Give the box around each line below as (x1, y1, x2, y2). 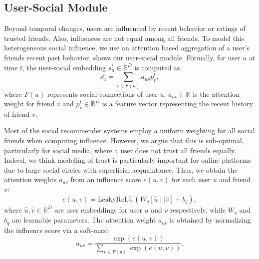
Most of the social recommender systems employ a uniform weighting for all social (4, 125, 255, 136)
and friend (219, 174, 251, 185)
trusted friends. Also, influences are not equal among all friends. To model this (4, 32, 245, 43)
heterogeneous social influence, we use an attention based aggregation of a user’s (4, 42, 250, 53)
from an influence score (70, 174, 141, 185)
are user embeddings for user (54, 204, 142, 215)
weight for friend (4, 98, 55, 109)
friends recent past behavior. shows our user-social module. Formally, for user (4, 52, 241, 62)
